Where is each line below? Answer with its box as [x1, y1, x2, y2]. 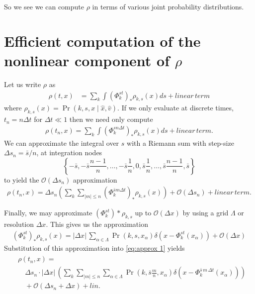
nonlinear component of [4, 50, 170, 70]
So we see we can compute [4, 1, 85, 11]
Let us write [4, 79, 41, 89]
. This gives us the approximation [46, 219, 148, 229]
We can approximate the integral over [4, 137, 119, 148]
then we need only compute [69, 114, 153, 124]
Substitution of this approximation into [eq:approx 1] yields [4, 242, 185, 253]
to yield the [4, 174, 39, 185]
